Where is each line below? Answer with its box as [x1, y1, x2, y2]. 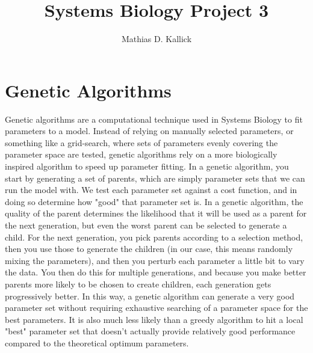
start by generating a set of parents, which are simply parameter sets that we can [5, 171, 305, 184]
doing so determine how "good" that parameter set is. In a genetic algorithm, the [5, 195, 303, 207]
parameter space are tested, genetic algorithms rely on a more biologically [5, 148, 277, 161]
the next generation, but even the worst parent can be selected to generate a [5, 219, 287, 231]
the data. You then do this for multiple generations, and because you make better [5, 266, 306, 278]
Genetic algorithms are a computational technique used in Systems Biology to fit [5, 112, 303, 125]
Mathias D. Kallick [121, 32, 192, 45]
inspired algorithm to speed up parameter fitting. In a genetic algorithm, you [5, 160, 289, 173]
